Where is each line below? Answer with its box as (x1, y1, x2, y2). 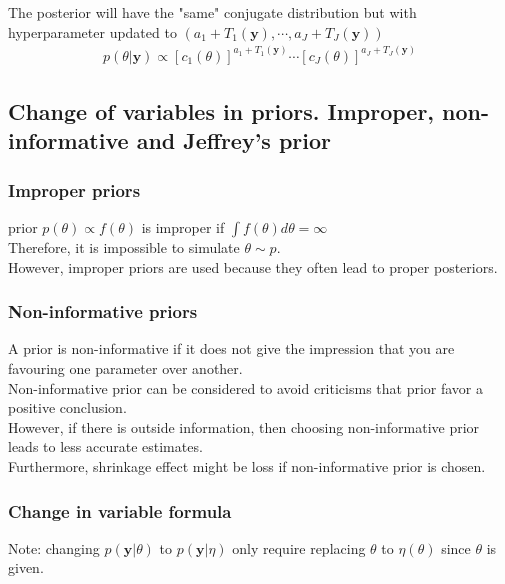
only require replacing (232, 537, 366, 558)
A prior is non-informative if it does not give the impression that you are (8, 338, 455, 359)
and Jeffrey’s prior (136, 125, 332, 156)
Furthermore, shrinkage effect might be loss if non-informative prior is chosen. (8, 456, 486, 477)
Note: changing (8, 537, 100, 558)
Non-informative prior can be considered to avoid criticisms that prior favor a (8, 377, 484, 398)
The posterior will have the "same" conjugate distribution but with (8, 2, 417, 22)
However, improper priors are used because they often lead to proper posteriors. (8, 256, 498, 277)
